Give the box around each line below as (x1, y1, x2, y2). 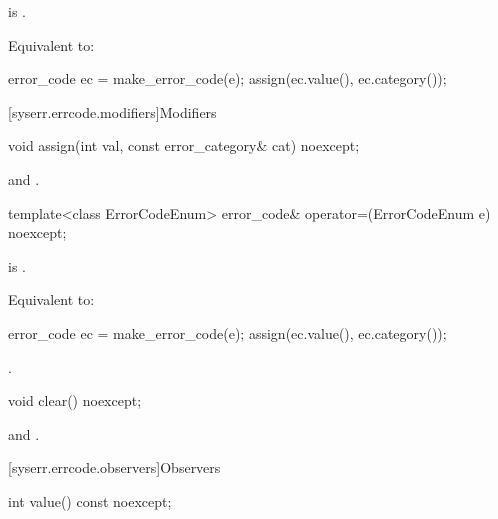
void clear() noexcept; (8, 390, 142, 411)
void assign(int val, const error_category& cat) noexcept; (8, 135, 360, 156)
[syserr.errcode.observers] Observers (8, 457, 221, 478)
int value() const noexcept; (8, 490, 172, 511)
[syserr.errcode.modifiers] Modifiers (8, 101, 217, 122)
